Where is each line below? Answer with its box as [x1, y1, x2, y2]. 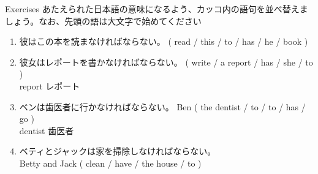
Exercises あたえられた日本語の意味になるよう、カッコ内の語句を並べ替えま [5, 2, 308, 15]
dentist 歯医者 [19, 124, 74, 137]
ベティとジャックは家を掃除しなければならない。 [19, 145, 216, 157]
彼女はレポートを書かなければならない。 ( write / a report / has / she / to [19, 55, 313, 68]
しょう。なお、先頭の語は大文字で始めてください [5, 14, 202, 27]
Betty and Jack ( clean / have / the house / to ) [19, 156, 202, 169]
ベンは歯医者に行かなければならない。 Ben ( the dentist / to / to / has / [19, 100, 306, 113]
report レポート [19, 79, 80, 92]
